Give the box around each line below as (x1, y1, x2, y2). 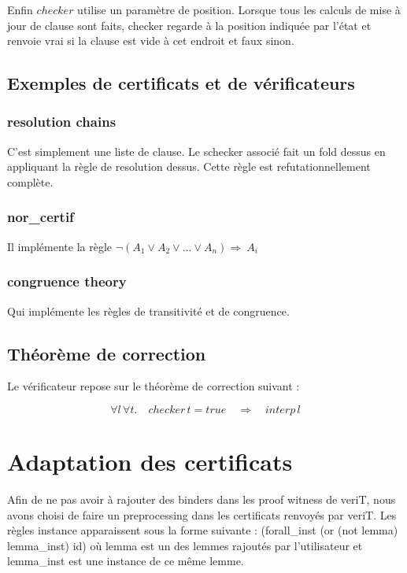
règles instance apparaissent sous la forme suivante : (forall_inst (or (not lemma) (7, 522, 398, 538)
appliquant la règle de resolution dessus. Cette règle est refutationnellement (7, 158, 371, 175)
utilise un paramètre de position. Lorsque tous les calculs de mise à (77, 2, 401, 17)
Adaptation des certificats (7, 445, 293, 478)
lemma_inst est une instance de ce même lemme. (7, 553, 244, 569)
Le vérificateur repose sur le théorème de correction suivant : (7, 378, 300, 394)
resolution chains (7, 112, 117, 131)
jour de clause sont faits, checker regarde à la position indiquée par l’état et (7, 17, 372, 33)
